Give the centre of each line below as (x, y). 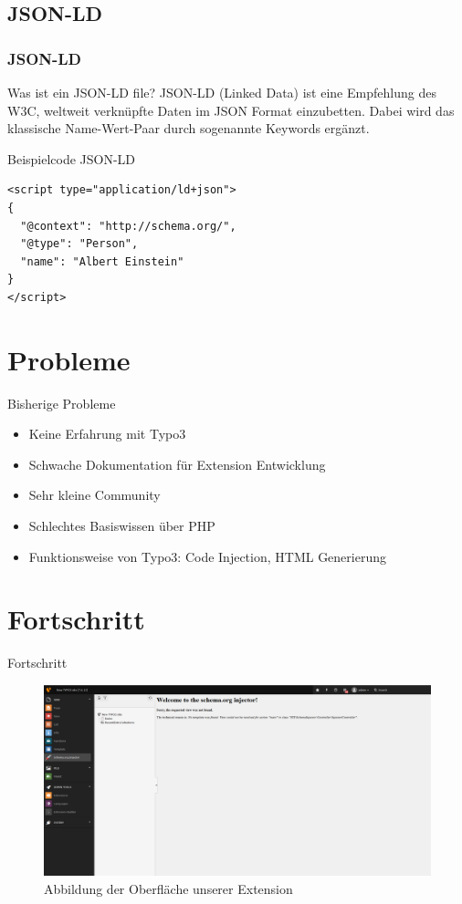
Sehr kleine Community (94, 495)
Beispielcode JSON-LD (72, 158)
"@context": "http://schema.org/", (128, 226)
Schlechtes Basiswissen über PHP (122, 526)
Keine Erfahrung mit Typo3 (107, 434)
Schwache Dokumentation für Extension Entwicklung (177, 464)
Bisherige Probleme (62, 403)
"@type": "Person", (79, 244)
